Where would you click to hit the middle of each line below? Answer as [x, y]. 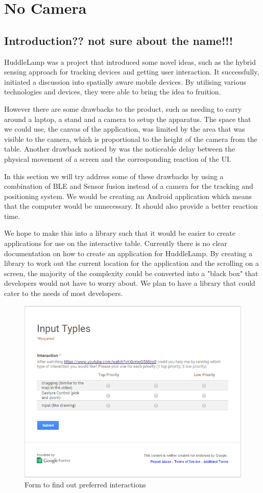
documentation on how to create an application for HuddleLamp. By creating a [128, 253]
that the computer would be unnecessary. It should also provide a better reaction [131, 206]
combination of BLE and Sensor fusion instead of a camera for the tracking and [129, 186]
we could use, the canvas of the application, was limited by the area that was [125, 129]
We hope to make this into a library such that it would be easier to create [120, 233]
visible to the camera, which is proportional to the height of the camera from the [131, 139]
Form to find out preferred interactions [85, 485]
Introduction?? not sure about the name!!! [118, 40]
